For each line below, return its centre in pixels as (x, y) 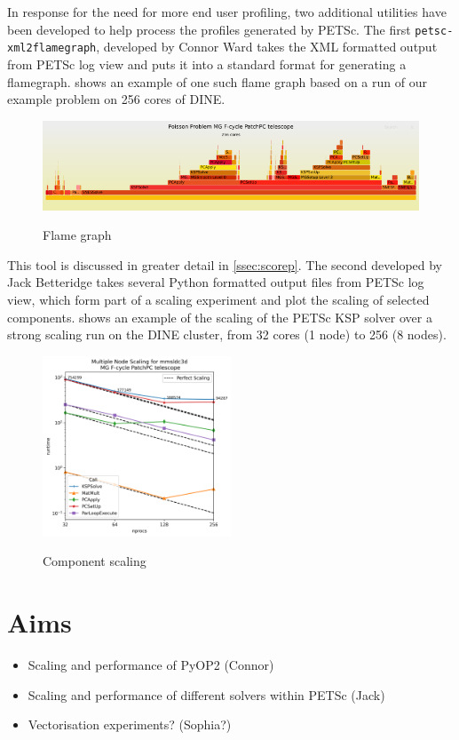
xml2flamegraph (52, 48)
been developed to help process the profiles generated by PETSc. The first (209, 29)
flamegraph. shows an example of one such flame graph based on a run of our (217, 81)
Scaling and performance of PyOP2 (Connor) (151, 665)
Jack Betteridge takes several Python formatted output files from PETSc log (216, 282)
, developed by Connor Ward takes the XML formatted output (267, 47)
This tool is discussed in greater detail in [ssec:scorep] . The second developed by (225, 264)
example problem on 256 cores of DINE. (116, 99)
